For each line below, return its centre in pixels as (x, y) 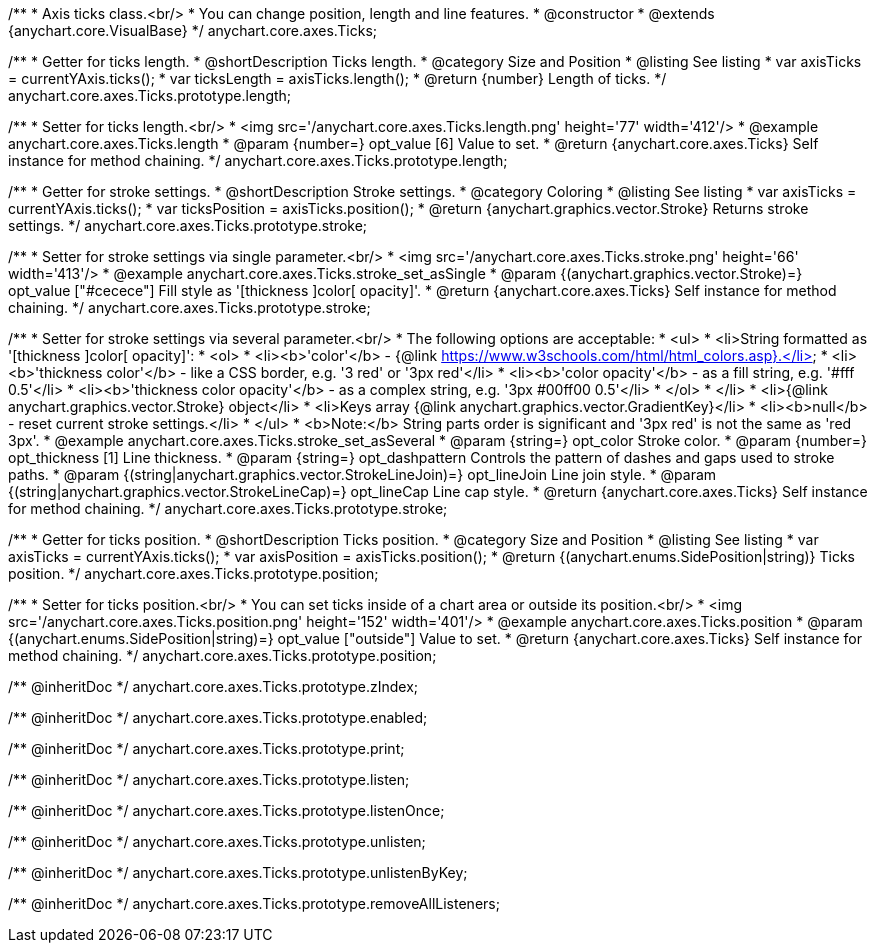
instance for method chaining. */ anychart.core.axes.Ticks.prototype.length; (258, 160)
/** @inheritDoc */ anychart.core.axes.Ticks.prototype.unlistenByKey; (238, 872)
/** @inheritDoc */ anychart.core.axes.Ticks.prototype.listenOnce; (226, 810)
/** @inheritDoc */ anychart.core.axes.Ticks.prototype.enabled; (218, 717)
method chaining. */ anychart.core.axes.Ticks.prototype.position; (222, 655)
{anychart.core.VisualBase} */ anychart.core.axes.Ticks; (193, 30)
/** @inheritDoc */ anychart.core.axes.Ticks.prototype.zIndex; (213, 686)
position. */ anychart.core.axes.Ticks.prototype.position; (193, 573)
